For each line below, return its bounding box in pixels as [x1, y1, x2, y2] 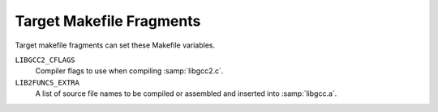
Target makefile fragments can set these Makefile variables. [15, 40, 216, 50]
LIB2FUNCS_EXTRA [15, 77, 80, 87]
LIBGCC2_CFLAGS [15, 55, 76, 64]
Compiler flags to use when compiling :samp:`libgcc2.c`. [35, 66, 224, 76]
